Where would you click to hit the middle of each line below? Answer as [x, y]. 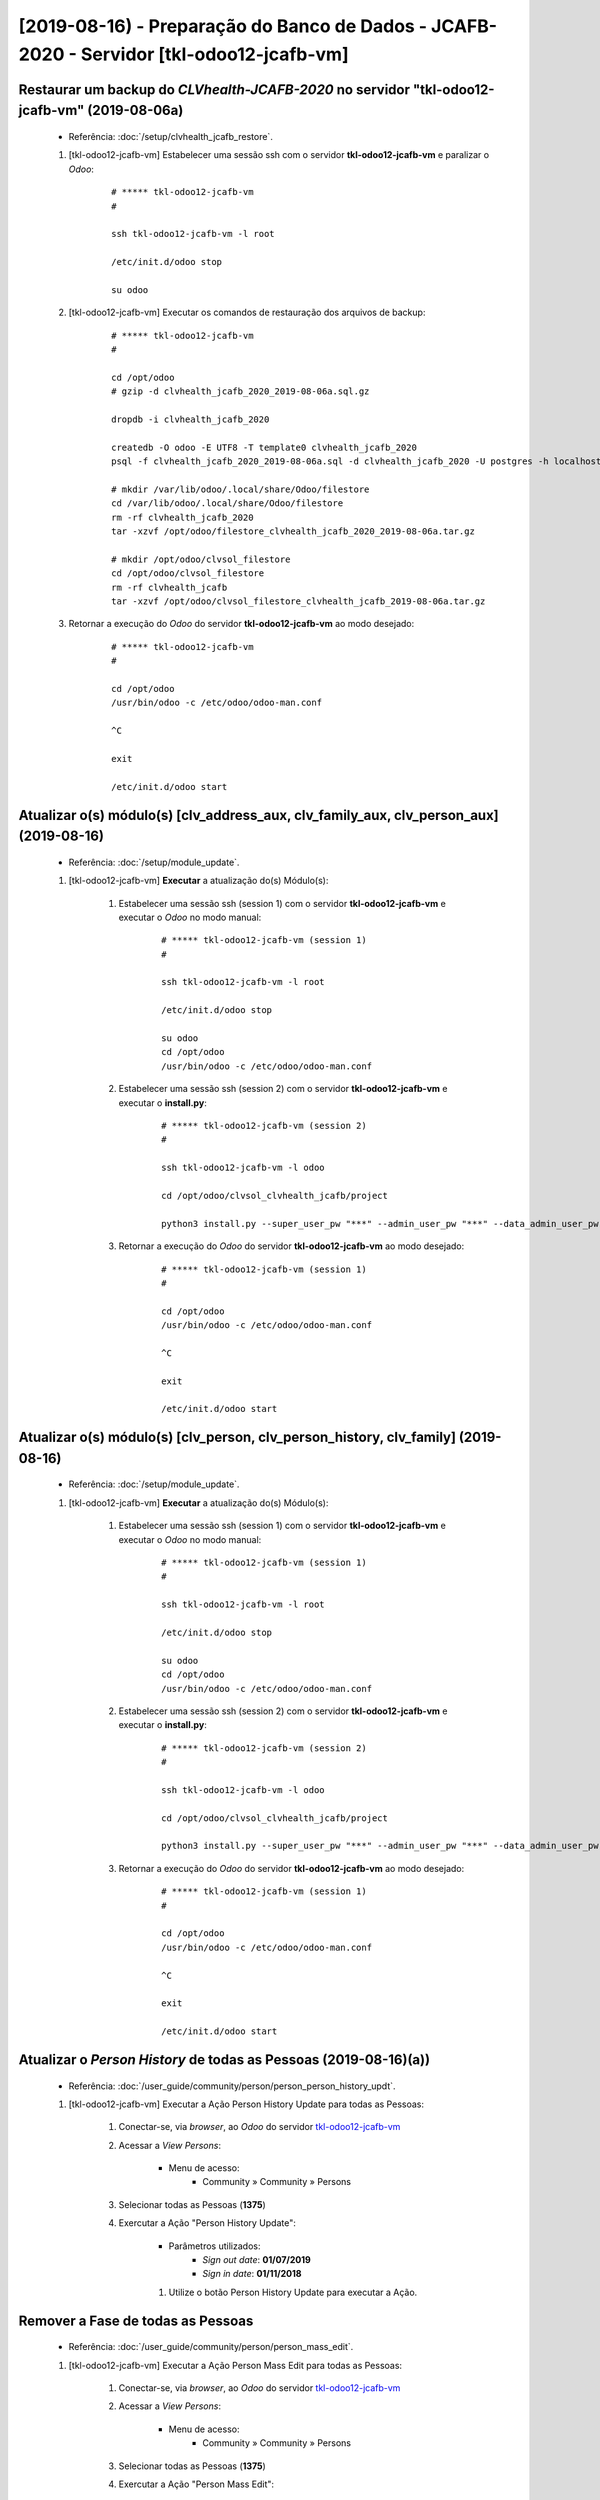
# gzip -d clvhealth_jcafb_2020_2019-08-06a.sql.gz [240, 391]
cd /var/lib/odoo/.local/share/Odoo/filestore [227, 503]
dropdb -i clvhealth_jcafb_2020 [190, 419]
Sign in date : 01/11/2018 [252, 2274]
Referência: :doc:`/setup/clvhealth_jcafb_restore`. [171, 136]
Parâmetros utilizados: [214, 2246]
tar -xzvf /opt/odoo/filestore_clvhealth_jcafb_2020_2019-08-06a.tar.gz [293, 531]
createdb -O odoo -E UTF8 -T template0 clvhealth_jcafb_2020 [264, 447]
